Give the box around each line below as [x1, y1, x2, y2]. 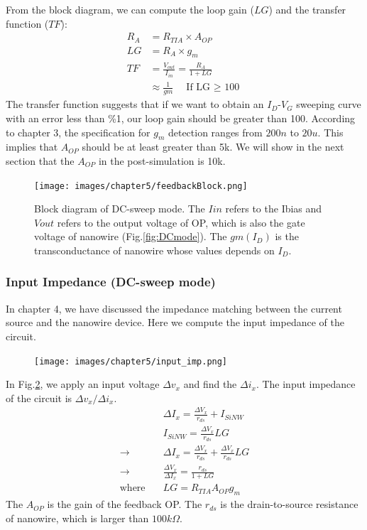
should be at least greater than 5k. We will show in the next [82, 139, 344, 154]
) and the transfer [268, 2, 346, 16]
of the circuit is [6, 390, 72, 405]
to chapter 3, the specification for [6, 124, 150, 139]
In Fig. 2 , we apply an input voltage [6, 377, 160, 391]
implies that [6, 139, 58, 154]
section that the [6, 153, 75, 168]
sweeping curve [296, 97, 361, 112]
